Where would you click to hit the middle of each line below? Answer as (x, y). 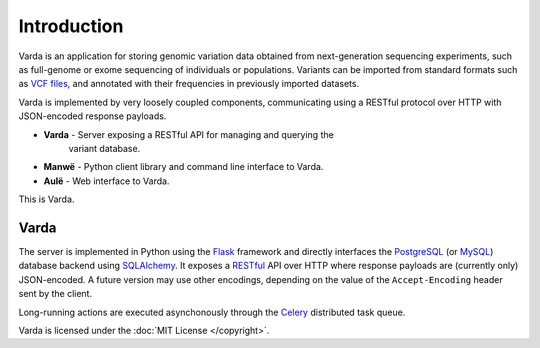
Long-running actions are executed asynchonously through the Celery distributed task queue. (212, 312)
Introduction (71, 26)
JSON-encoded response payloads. (92, 116)
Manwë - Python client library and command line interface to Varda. (183, 167)
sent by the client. (55, 294)
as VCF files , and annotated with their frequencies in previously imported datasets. (189, 84)
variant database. (104, 148)
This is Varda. (46, 199)
